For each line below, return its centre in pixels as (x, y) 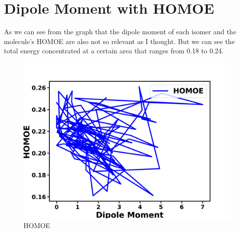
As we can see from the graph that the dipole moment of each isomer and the (120, 32)
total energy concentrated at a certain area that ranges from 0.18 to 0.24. (114, 51)
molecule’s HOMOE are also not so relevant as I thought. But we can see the (120, 41)
